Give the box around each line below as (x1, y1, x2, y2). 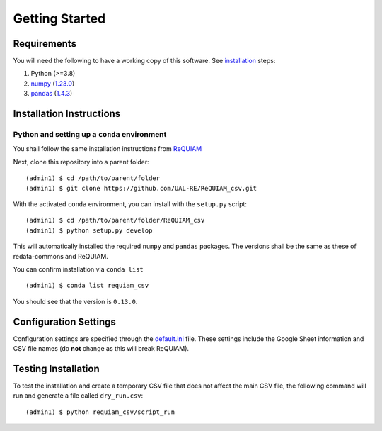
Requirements (13, 38, 77, 50)
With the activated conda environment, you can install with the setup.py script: (13, 199, 248, 208)
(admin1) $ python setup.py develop (25, 226, 153, 234)
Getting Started (13, 11, 106, 26)
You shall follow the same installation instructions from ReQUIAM (13, 145, 202, 153)
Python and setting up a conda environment (13, 130, 167, 140)
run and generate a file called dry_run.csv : (13, 391, 144, 400)
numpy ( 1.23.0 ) (30, 79, 75, 88)
